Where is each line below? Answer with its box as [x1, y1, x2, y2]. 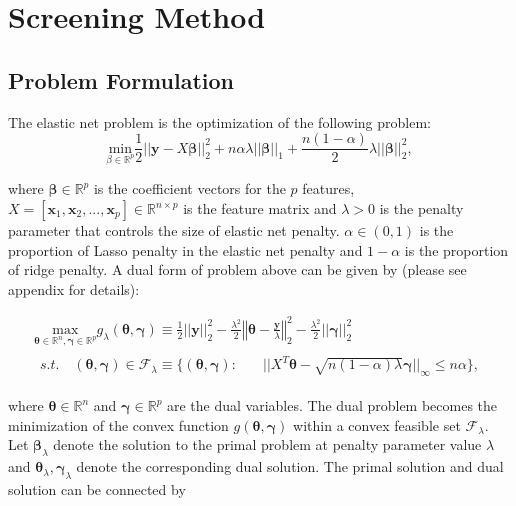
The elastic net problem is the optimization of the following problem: [8, 111, 431, 132]
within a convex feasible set [293, 414, 461, 435]
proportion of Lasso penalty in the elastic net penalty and [8, 239, 363, 260]
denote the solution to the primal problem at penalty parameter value [53, 434, 482, 455]
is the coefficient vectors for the [93, 178, 286, 199]
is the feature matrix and [183, 198, 337, 219]
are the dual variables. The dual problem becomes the [167, 395, 498, 416]
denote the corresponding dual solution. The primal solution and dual [76, 456, 504, 477]
